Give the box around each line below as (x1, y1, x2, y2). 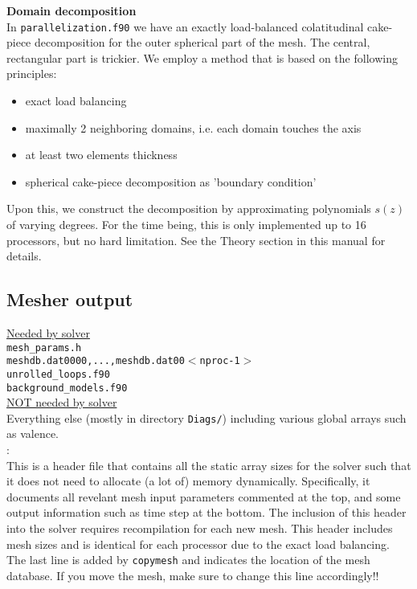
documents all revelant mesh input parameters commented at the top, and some (6, 488, 401, 505)
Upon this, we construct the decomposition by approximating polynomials (6, 200, 371, 217)
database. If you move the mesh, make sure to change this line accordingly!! (6, 567, 379, 583)
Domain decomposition (6, 2, 137, 18)
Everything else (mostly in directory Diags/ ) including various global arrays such (6, 409, 407, 426)
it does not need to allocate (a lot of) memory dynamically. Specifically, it (6, 472, 370, 489)
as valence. (6, 425, 59, 442)
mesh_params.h (6, 342, 82, 354)
